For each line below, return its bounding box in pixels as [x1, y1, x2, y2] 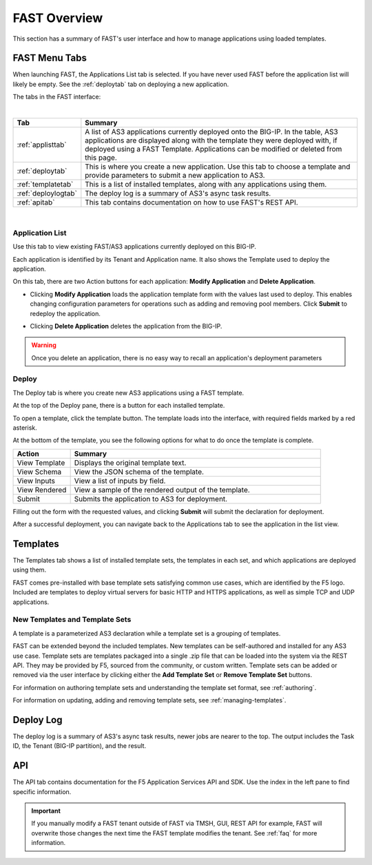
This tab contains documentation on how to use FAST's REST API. [85, 198, 299, 207]
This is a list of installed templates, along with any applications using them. [85, 180, 327, 189]
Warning [31, 341, 56, 349]
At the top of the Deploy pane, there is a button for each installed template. [12, 402, 225, 410]
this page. [85, 153, 117, 163]
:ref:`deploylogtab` [17, 189, 77, 198]
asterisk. [12, 424, 37, 432]
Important [31, 806, 61, 815]
